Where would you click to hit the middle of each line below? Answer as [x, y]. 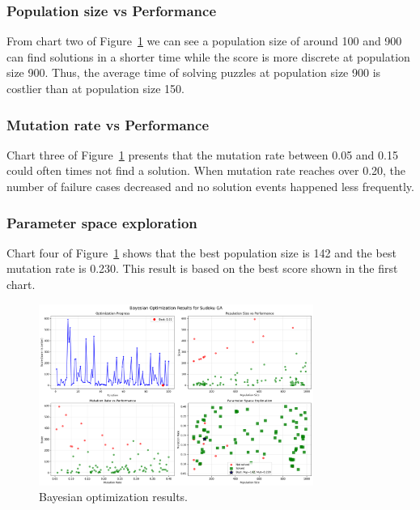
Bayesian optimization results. [114, 497]
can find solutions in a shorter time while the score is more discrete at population [208, 56]
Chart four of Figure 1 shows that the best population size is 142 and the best [202, 252]
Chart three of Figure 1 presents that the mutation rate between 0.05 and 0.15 [202, 154]
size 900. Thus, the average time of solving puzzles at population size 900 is [194, 72]
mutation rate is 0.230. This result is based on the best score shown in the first [202, 268]
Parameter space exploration [102, 222]
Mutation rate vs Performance [108, 124]
